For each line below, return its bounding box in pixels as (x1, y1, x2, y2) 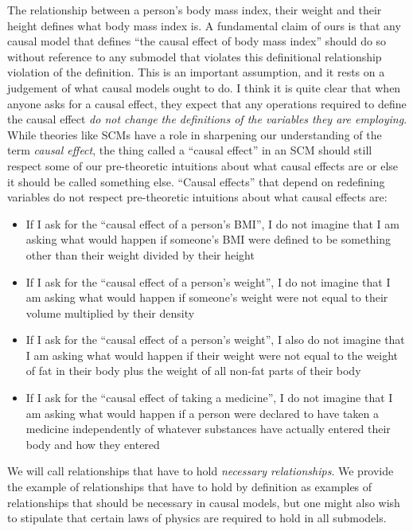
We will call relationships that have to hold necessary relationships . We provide (7, 463, 394, 479)
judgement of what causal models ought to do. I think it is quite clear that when (7, 79, 401, 96)
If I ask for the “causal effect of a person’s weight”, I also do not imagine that (25, 331, 405, 348)
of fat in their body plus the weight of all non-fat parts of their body (25, 362, 361, 379)
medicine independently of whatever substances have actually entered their (25, 420, 391, 437)
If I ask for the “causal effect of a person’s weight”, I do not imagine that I (25, 273, 391, 290)
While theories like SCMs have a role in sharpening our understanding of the (7, 126, 382, 143)
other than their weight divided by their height (25, 246, 255, 263)
